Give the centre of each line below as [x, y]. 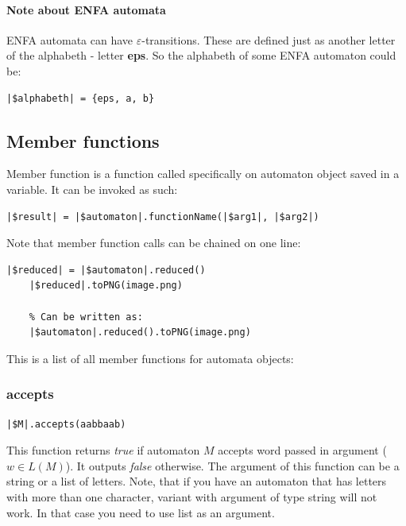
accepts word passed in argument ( [302, 450]
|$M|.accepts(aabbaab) [66, 424]
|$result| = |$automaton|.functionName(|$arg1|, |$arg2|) [163, 217]
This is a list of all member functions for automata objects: [150, 358]
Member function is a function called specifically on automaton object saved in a [203, 174]
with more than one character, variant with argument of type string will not [192, 496]
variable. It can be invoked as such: [92, 189]
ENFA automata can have [70, 39]
